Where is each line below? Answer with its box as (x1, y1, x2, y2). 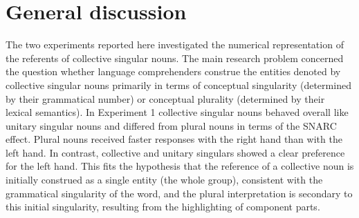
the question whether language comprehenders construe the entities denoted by (6, 64, 341, 79)
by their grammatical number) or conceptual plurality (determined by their (6, 91, 325, 106)
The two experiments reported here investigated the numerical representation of (6, 37, 344, 52)
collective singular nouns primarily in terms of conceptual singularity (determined (6, 77, 351, 92)
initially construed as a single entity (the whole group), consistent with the (6, 172, 323, 187)
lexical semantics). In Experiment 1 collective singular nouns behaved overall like (6, 105, 349, 119)
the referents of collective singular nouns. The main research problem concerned (6, 50, 344, 65)
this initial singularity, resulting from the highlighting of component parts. (6, 199, 320, 214)
